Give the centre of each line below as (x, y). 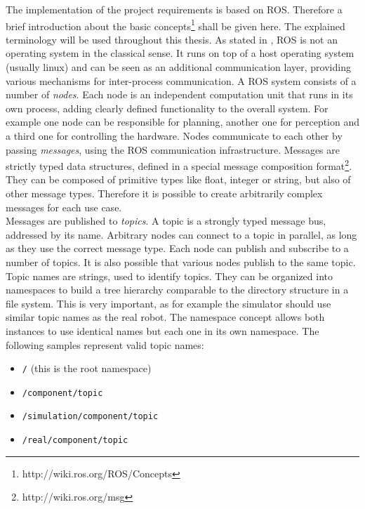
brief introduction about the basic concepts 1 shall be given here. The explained (175, 25)
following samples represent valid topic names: (105, 344)
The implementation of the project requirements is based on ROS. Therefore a (174, 9)
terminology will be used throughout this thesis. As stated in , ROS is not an (172, 39)
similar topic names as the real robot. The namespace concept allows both (165, 317)
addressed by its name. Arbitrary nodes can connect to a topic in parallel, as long (181, 234)
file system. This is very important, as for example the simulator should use (168, 303)
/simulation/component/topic (90, 417)
